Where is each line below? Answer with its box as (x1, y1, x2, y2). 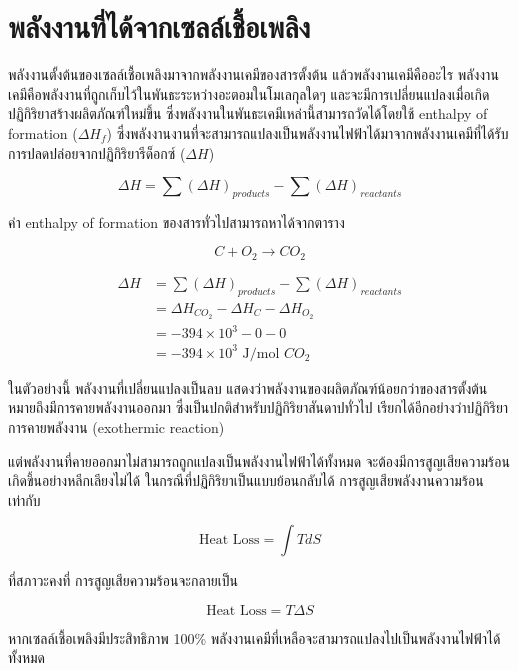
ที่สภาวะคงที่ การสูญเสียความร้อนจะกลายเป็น (8, 570, 238, 591)
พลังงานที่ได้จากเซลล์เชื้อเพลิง (8, 6, 311, 47)
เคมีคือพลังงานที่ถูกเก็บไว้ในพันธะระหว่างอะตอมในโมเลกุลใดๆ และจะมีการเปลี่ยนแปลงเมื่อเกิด (8, 83, 490, 104)
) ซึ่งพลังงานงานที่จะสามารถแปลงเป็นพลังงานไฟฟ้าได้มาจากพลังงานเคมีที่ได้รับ (106, 122, 509, 143)
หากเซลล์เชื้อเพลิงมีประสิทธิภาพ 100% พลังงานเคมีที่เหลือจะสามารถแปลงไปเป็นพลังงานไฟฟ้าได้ (8, 627, 501, 648)
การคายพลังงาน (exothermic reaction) (8, 416, 225, 437)
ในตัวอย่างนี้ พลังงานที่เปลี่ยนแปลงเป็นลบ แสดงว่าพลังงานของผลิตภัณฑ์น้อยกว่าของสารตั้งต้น (8, 377, 488, 398)
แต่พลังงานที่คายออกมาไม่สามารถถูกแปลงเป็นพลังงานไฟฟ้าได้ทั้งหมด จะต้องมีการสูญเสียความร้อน (8, 450, 510, 471)
